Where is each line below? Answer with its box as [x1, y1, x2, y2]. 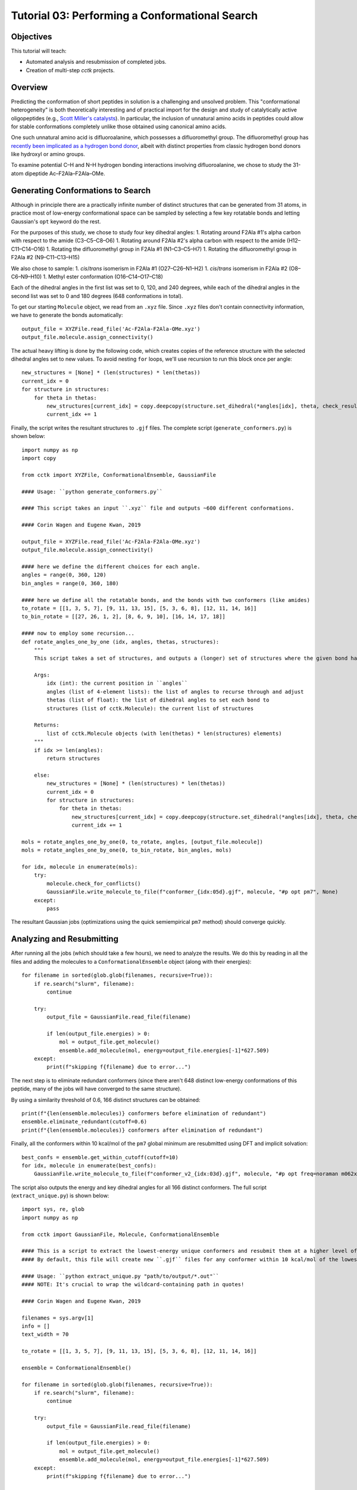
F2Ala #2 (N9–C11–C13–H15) [11, 254, 80, 261]
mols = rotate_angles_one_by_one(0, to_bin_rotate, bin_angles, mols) [21, 847, 232, 853]
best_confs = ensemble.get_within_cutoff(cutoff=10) [21, 1154, 178, 1160]
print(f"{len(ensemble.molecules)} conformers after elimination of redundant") [21, 1126, 264, 1134]
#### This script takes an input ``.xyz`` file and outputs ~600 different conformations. [21, 505, 295, 512]
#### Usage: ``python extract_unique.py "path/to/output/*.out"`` [21, 1272, 220, 1280]
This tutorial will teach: [11, 48, 67, 55]
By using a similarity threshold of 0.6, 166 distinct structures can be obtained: [11, 1096, 201, 1103]
